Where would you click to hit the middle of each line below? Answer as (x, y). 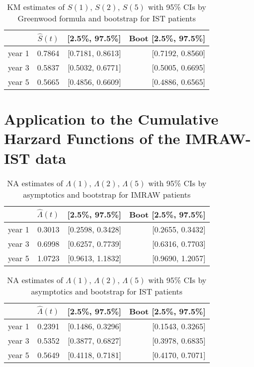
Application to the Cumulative (111, 119)
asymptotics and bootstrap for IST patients (107, 291)
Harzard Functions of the (92, 138)
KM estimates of (36, 7)
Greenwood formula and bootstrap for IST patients (107, 18)
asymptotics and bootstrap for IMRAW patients (107, 194)
